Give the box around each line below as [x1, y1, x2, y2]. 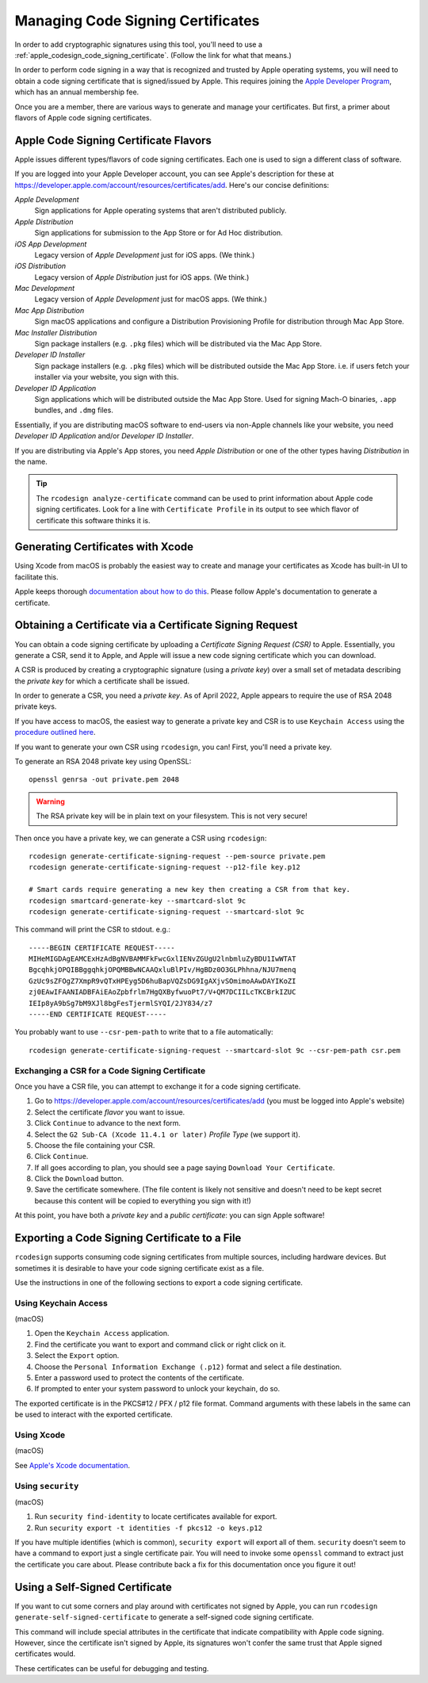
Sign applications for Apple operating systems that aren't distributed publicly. [34, 206, 287, 216]
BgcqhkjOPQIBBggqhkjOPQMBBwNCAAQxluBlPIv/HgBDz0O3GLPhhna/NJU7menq [29, 966, 296, 974]
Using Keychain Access [14, 1297, 109, 1308]
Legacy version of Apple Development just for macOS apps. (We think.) [34, 294, 267, 304]
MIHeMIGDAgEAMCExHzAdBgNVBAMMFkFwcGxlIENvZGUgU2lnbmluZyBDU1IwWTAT [29, 954, 296, 963]
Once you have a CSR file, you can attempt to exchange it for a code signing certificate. [14, 1081, 301, 1091]
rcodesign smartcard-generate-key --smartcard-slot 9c [29, 896, 246, 905]
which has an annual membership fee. [14, 87, 139, 97]
